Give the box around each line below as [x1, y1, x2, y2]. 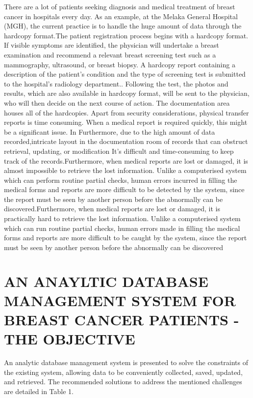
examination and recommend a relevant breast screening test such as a [4, 49, 216, 59]
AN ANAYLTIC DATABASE [4, 271, 208, 291]
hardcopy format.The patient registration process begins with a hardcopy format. [4, 30, 249, 40]
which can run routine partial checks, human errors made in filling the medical [4, 223, 240, 233]
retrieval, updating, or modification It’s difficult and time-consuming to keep [4, 145, 234, 156]
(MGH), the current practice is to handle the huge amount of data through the [4, 21, 242, 31]
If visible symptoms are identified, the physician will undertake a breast [4, 40, 219, 50]
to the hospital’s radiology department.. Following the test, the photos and [4, 78, 228, 88]
